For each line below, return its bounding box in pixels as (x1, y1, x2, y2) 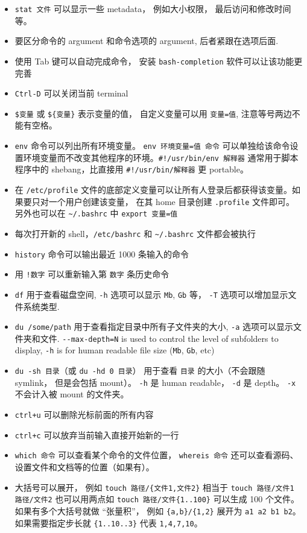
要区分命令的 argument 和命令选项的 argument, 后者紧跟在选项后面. (14, 34, 279, 47)
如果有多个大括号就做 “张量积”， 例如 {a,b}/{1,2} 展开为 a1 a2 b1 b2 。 (14, 504, 301, 517)
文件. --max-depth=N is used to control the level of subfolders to (40, 332, 279, 344)
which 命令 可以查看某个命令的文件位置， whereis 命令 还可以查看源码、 (14, 449, 299, 461)
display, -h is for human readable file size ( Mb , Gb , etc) (14, 344, 215, 356)
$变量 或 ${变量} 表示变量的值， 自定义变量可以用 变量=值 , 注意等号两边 (14, 107, 292, 119)
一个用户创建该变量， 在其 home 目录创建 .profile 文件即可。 (48, 195, 295, 207)
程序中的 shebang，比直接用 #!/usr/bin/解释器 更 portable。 (14, 163, 248, 175)
